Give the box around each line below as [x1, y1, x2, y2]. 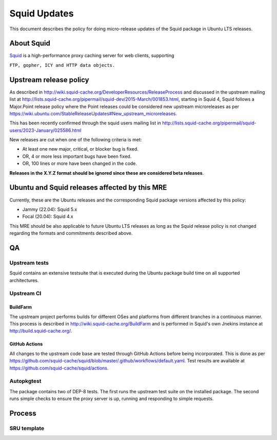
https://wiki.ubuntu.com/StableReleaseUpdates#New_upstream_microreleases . [9, 111, 177, 117]
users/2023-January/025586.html [9, 127, 82, 133]
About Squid [9, 39, 51, 48]
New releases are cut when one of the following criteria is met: [9, 137, 142, 143]
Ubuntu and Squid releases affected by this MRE [9, 183, 167, 192]
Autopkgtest [9, 378, 42, 385]
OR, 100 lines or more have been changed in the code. [22, 160, 137, 167]
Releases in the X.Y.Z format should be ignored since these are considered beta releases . [9, 170, 204, 176]
